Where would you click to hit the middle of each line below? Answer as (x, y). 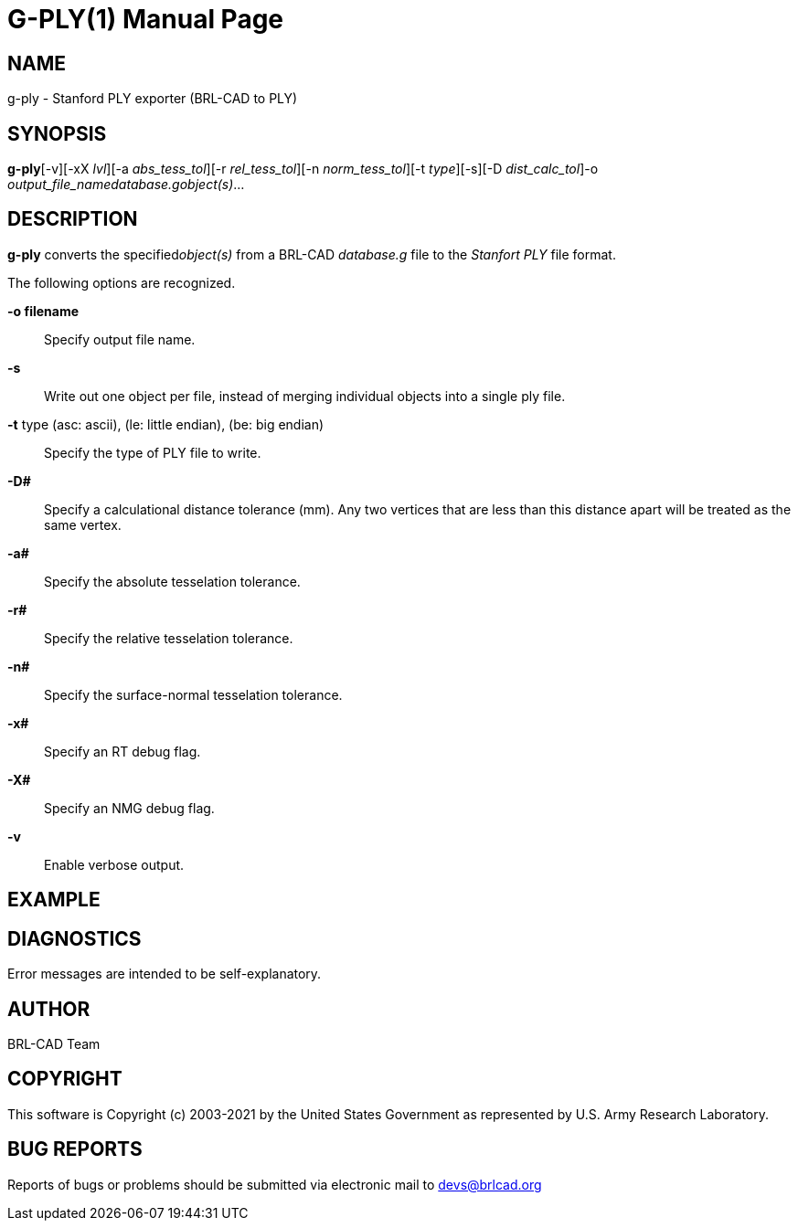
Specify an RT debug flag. (122, 751)
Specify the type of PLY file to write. (153, 452)
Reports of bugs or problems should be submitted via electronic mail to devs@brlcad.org (275, 1184)
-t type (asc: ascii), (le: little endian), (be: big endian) (166, 424)
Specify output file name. (120, 339)
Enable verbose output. (114, 864)
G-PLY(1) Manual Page (146, 19)
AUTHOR (49, 1009)
